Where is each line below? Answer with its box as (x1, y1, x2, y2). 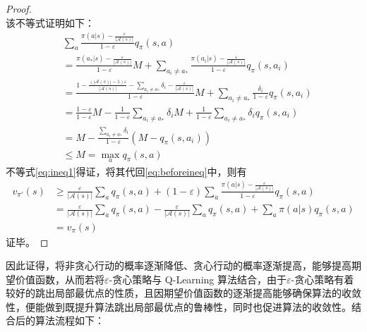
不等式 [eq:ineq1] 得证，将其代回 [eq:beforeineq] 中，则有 (6, 164, 247, 178)
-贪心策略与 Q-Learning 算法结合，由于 (109, 271, 287, 286)
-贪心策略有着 (291, 271, 354, 286)
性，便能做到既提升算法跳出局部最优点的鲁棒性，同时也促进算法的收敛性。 (6, 299, 351, 314)
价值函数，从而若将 (15, 271, 104, 286)
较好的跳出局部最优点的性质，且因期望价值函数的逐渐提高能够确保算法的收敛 (6, 285, 361, 300)
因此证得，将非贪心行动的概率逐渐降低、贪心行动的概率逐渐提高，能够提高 (6, 258, 351, 273)
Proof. (6, 1, 32, 16)
